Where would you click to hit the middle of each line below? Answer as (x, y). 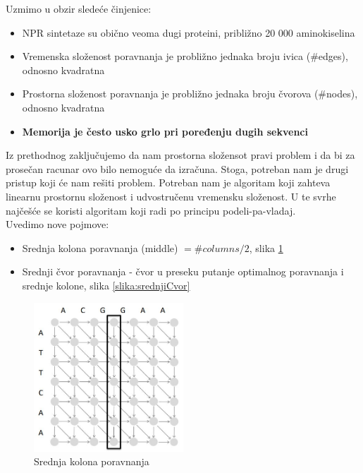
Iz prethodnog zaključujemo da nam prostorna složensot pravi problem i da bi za (180, 155)
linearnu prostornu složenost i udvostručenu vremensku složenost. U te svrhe (171, 196)
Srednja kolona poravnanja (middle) (100, 247)
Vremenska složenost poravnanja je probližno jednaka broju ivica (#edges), (185, 56)
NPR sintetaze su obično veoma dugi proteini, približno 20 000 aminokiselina (189, 32)
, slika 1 (266, 247)
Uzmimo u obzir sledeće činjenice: (79, 8)
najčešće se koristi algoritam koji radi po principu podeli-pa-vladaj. (151, 210)
